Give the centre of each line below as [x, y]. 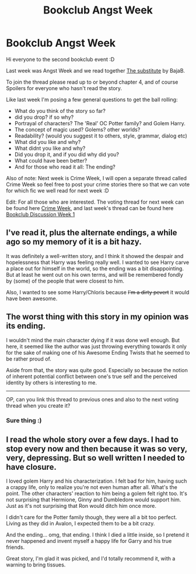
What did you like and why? [48, 142]
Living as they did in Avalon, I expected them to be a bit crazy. [80, 524]
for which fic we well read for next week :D [57, 190]
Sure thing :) [24, 421]
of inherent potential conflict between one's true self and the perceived [92, 376]
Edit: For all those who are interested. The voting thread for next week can [95, 202]
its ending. [26, 326]
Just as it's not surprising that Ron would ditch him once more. [81, 506]
